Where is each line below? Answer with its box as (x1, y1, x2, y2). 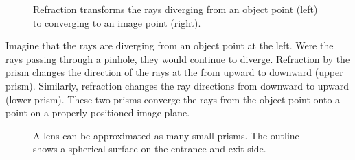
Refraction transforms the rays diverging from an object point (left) (33, 2, 318, 16)
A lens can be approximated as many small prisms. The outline (33, 128, 299, 142)
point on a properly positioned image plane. (5, 105, 190, 120)
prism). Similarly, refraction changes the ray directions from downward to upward (5, 78, 349, 92)
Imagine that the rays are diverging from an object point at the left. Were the (5, 38, 334, 53)
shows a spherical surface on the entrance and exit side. (33, 142, 266, 156)
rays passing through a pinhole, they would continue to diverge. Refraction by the (5, 51, 350, 66)
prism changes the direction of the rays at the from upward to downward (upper (5, 65, 343, 79)
